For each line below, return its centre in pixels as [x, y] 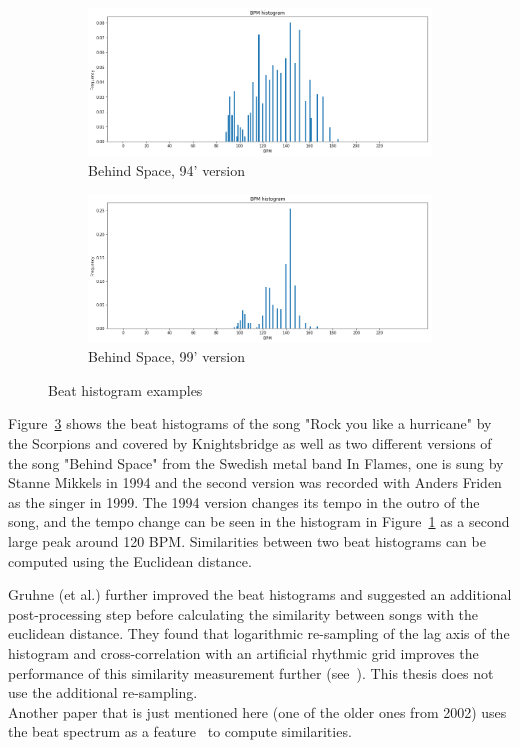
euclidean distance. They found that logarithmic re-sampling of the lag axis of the [259, 633]
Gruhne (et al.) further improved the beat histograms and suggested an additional [260, 594]
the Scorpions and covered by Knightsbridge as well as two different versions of [250, 443]
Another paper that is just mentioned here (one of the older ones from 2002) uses [257, 711]
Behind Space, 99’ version [167, 356]
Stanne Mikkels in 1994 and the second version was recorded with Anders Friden [255, 482]
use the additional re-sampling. [103, 692]
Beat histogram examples [125, 389]
